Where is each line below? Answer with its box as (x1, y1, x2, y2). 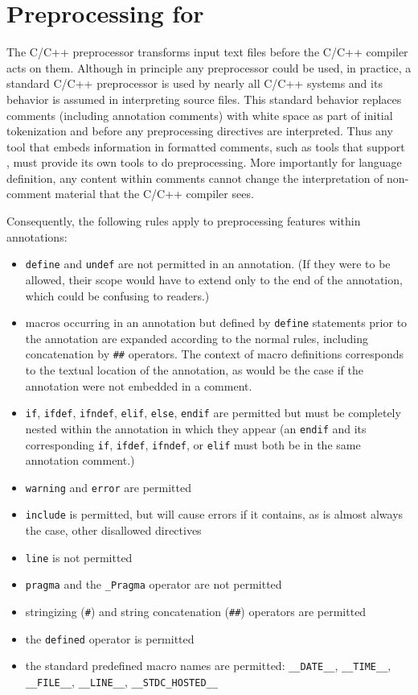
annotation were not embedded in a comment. (25, 377, 252, 394)
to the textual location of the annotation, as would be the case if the (25, 362, 363, 378)
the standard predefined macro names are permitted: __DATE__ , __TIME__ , (25, 657, 391, 674)
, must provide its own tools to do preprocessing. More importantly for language (6, 154, 402, 171)
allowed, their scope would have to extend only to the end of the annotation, (25, 271, 403, 288)
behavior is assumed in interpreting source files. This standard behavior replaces (6, 90, 402, 107)
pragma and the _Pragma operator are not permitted (25, 576, 282, 593)
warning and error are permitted (25, 478, 191, 495)
